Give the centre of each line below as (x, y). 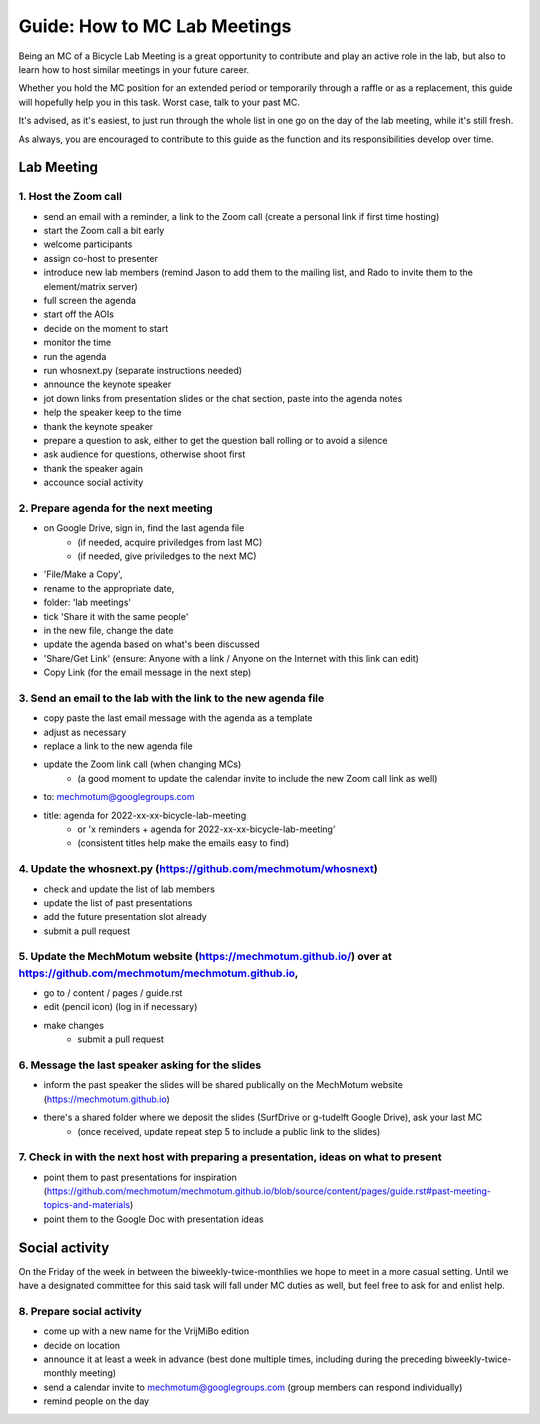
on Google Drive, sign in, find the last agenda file (144, 528)
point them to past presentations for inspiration (140, 1177)
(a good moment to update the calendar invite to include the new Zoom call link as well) (257, 778)
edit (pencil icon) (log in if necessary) (120, 1007)
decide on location (81, 1345)
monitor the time (77, 342)
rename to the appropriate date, (109, 588)
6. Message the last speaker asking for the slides (140, 1065)
